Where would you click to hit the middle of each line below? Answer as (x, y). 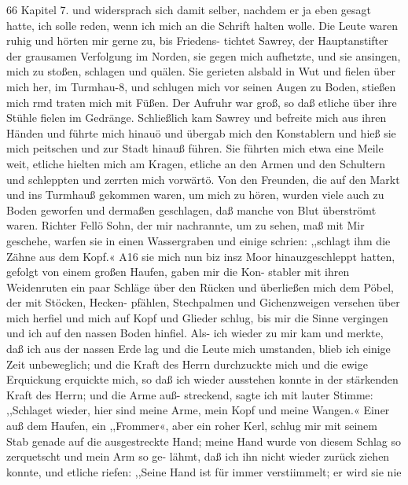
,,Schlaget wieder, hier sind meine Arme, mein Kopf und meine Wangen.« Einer (198, 410)
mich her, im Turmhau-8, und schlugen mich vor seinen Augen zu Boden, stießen (201, 86)
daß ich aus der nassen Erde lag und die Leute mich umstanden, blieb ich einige (198, 349)
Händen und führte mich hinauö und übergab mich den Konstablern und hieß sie (201, 132)
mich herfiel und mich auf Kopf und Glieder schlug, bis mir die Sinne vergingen (197, 317)
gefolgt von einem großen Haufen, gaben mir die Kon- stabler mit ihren (178, 272)
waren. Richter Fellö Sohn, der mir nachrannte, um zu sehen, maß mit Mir (186, 225)
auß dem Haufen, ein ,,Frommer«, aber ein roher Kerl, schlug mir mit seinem (192, 426)
